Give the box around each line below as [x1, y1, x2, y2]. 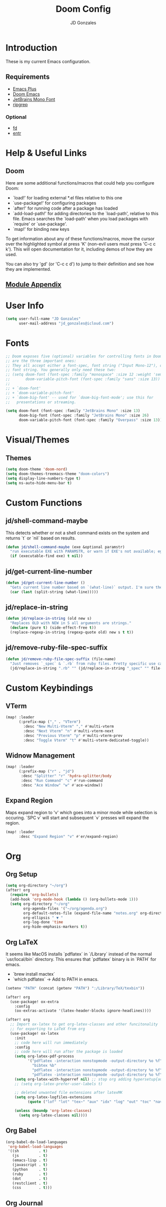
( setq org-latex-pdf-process [14, 1054, 74, 1059]
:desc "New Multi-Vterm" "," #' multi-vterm [23, 724, 114, 729]
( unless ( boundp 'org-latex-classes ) [14, 1109, 92, 1113]
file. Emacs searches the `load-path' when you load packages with [12, 216, 148, 222]
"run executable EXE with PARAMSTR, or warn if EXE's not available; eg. [10, 549, 165, 554]
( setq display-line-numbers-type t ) [5, 476, 81, 481]
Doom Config [55, 3, 111, 15]
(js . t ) [12, 1153, 48, 1158]
